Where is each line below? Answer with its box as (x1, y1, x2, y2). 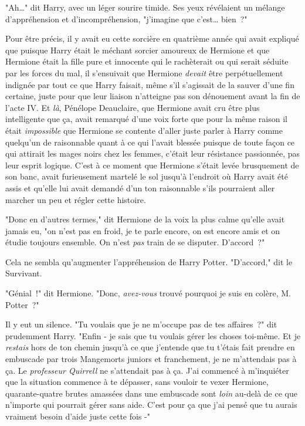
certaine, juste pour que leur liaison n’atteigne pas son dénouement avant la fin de (5, 90, 300, 102)
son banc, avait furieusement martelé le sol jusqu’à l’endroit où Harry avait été (5, 170, 288, 182)
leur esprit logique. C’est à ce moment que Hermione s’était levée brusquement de (5, 158, 299, 171)
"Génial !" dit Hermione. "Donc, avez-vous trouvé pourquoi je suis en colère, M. (5, 287, 291, 299)
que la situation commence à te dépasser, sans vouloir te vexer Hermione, (5, 376, 269, 388)
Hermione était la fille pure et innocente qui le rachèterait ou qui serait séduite (5, 55, 289, 67)
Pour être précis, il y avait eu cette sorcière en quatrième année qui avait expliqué (5, 32, 299, 45)
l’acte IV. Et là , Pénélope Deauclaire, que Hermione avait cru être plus (5, 101, 260, 113)
